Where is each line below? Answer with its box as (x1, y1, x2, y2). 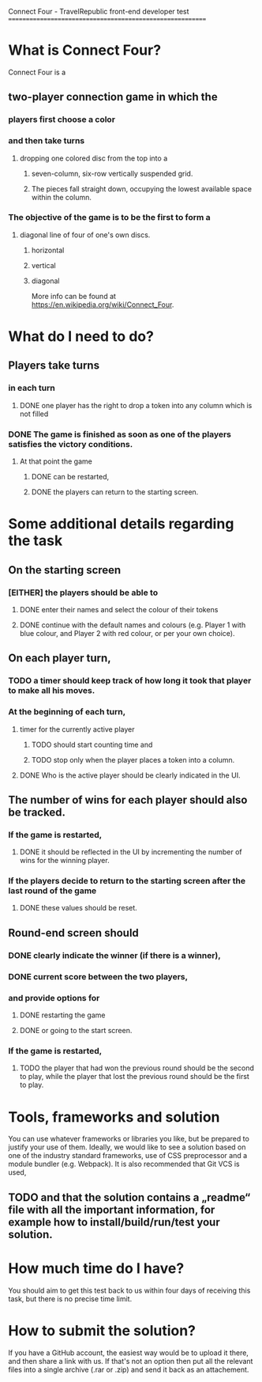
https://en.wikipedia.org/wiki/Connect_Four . (31, 300, 174, 309)
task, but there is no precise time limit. (8, 1293, 133, 1304)
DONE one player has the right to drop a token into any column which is (19, 400, 253, 410)
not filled (19, 409, 49, 418)
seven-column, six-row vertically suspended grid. (31, 168, 193, 178)
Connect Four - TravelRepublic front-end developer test (8, 7, 189, 16)
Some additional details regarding (8, 515, 234, 533)
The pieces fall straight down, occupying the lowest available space (31, 184, 253, 193)
